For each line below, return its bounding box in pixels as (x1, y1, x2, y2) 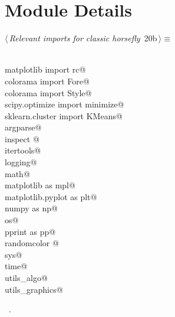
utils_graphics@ (5, 283, 63, 295)
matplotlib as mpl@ (5, 179, 75, 191)
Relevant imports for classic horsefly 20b (9, 32, 157, 44)
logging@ (5, 156, 37, 168)
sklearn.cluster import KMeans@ (5, 109, 123, 122)
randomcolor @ (5, 237, 59, 249)
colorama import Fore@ (5, 74, 90, 87)
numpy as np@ (5, 202, 58, 214)
